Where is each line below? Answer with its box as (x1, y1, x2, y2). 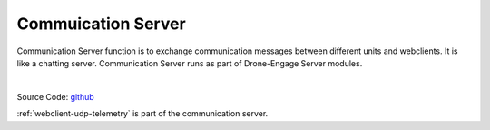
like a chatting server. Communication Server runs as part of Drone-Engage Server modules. (16, 57, 363, 68)
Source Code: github (16, 91, 94, 102)
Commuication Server (16, 14, 186, 34)
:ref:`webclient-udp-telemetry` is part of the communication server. (16, 108, 269, 119)
